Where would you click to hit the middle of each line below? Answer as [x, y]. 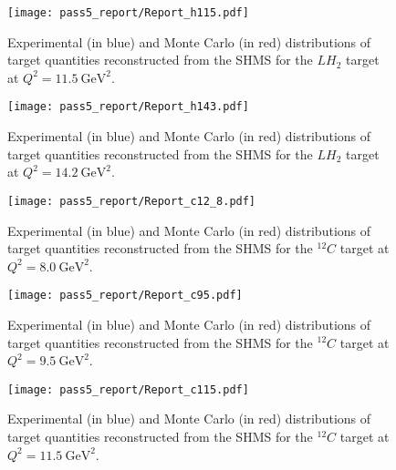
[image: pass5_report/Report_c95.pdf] [125, 296]
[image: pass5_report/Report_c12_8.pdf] [132, 201]
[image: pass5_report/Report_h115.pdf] [128, 13]
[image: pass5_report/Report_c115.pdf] [128, 389]
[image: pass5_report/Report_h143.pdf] [128, 107]
